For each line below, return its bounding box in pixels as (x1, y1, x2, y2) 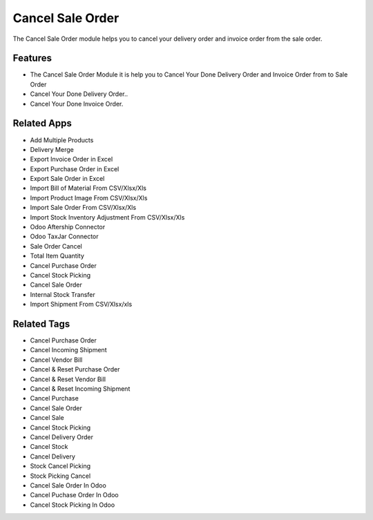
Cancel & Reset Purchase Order (30, 365, 120, 374)
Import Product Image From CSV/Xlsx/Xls (30, 193, 148, 202)
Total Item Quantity (30, 252, 84, 260)
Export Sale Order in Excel (30, 175, 105, 183)
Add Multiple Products (30, 135, 94, 144)
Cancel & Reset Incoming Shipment (30, 385, 131, 393)
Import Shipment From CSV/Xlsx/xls (30, 300, 133, 309)
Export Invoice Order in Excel (30, 155, 113, 164)
